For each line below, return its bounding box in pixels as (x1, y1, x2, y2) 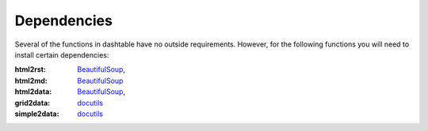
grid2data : (14, 98, 51, 107)
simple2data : (14, 109, 59, 118)
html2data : (14, 87, 52, 96)
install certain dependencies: (14, 50, 109, 59)
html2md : (14, 76, 48, 85)
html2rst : (14, 65, 47, 74)
